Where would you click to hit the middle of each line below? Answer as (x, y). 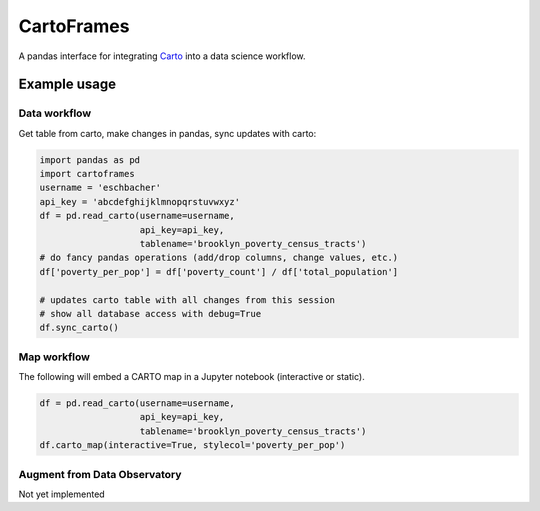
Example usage (67, 84)
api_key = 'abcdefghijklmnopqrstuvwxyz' (139, 201)
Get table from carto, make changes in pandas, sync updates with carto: (167, 133)
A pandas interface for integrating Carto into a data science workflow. (162, 56)
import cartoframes (87, 174)
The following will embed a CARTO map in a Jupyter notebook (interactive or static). (191, 377)
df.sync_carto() (79, 328)
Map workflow (54, 357)
